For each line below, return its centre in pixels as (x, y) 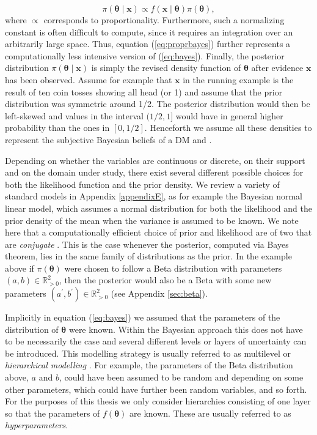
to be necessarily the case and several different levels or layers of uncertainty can (156, 341)
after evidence (277, 68)
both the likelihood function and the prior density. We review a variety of (142, 184)
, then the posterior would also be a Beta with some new (166, 280)
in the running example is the (238, 79)
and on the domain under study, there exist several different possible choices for (154, 172)
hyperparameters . (37, 425)
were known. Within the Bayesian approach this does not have (186, 329)
